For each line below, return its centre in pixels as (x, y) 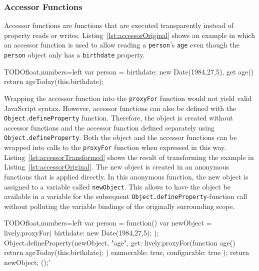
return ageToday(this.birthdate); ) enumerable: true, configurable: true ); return (127, 252)
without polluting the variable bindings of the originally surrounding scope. (119, 206)
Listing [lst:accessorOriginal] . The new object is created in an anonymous (117, 167)
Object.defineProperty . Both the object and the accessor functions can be (120, 137)
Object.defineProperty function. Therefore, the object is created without (118, 118)
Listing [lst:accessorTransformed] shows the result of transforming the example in (129, 157)
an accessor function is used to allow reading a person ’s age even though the (122, 45)
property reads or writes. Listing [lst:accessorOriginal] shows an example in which (129, 35)
